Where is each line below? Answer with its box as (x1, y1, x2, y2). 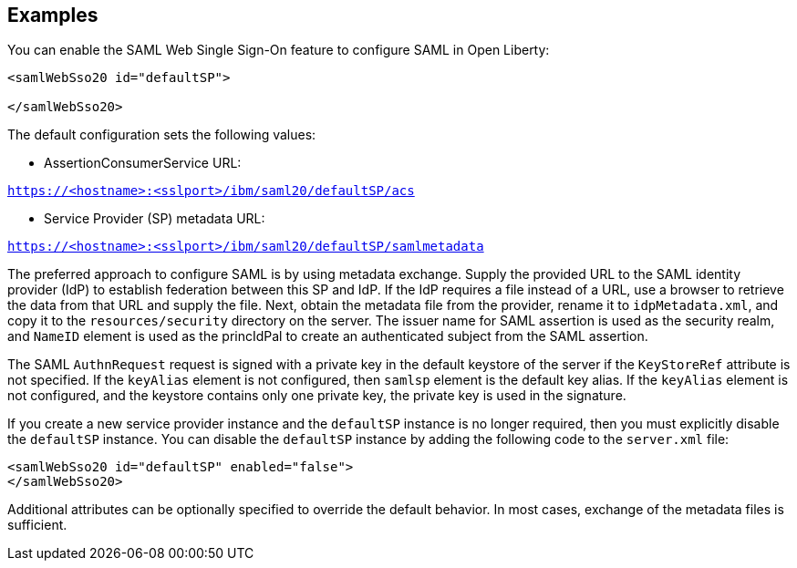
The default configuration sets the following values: (7, 127, 316, 143)
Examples (7, 4, 98, 26)
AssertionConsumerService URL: (44, 155, 242, 171)
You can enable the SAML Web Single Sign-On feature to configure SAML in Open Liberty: (7, 42, 550, 58)
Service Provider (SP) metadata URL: (44, 211, 265, 227)
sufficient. (7, 517, 67, 533)
